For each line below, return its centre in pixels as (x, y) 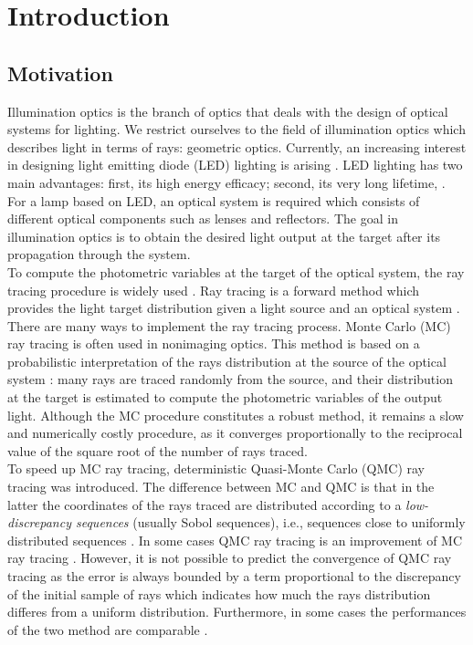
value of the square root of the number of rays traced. (158, 450)
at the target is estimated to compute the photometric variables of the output (225, 397)
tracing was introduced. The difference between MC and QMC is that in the (221, 487)
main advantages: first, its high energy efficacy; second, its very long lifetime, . (226, 182)
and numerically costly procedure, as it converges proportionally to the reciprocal (235, 433)
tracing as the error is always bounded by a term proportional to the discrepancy (234, 576)
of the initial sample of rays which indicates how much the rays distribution (219, 593)
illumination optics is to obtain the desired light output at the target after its (224, 236)
